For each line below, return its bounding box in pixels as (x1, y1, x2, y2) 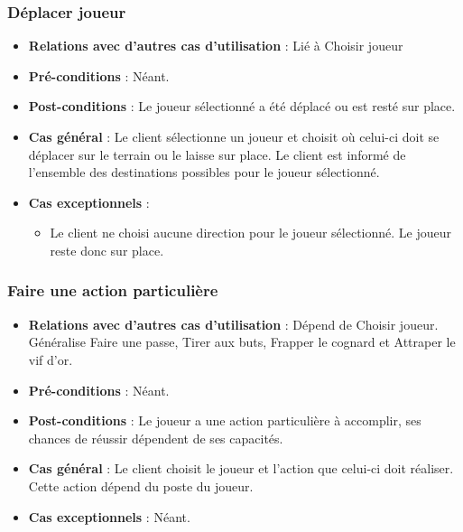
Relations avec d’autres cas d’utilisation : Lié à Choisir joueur (28, 36, 403, 55)
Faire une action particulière (7, 279, 218, 302)
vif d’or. (28, 350, 73, 369)
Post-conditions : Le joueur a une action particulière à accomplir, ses (28, 411, 421, 430)
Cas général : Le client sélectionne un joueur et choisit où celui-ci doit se (28, 127, 440, 145)
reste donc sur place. (50, 240, 164, 259)
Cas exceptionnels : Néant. (28, 507, 190, 526)
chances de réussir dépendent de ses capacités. (28, 428, 283, 447)
